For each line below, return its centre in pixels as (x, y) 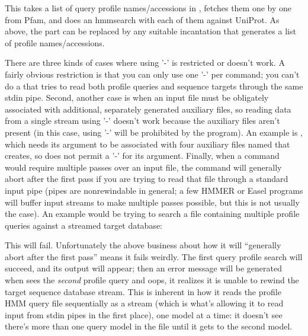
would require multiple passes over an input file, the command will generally (143, 167)
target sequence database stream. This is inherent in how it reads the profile (143, 291)
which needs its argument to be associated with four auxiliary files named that (147, 144)
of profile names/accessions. (55, 42)
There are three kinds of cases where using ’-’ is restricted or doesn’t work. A (145, 63)
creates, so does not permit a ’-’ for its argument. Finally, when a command (142, 156)
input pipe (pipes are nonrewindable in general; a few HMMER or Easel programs (154, 190)
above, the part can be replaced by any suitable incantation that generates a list (150, 31)
